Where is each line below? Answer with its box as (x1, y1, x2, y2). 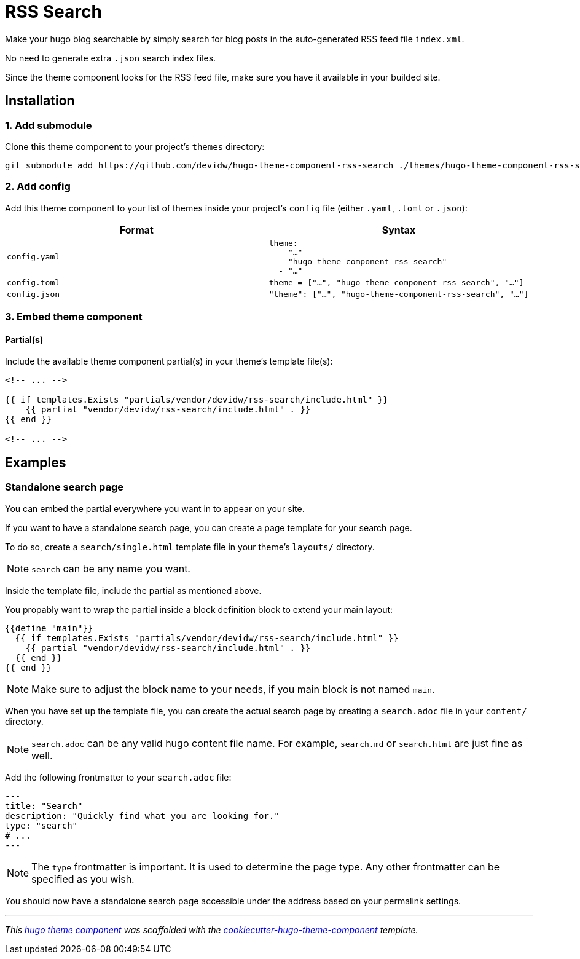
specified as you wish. (31, 872, 135, 885)
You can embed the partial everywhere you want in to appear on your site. (5, 503, 305, 514)
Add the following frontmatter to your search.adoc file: (5, 772, 232, 783)
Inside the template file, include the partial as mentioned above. (5, 585, 262, 596)
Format (119, 223, 154, 236)
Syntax (382, 223, 416, 236)
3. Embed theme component (5, 310, 143, 323)
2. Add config (5, 180, 71, 193)
